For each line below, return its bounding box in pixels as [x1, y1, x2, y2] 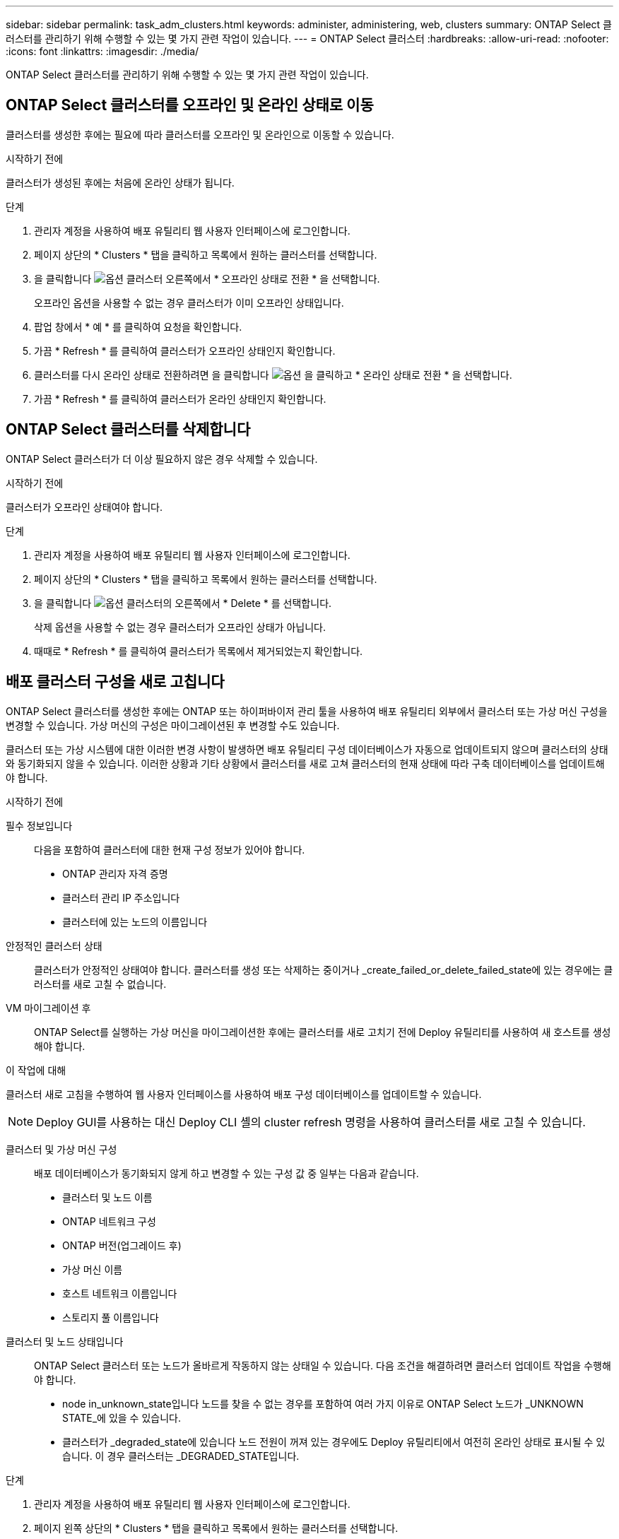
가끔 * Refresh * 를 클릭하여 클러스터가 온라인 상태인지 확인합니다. [34, 392, 326, 405]
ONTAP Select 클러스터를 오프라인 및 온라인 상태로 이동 [6, 96, 374, 114]
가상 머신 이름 [62, 1263, 123, 1275]
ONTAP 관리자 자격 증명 [62, 867, 168, 880]
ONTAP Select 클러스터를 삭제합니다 [6, 420, 251, 439]
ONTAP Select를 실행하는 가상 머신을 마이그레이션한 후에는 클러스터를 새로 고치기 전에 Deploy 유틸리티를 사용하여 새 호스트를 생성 [34, 1025, 611, 1038]
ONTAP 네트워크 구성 [62, 1215, 156, 1227]
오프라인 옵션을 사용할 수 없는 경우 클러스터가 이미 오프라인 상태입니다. [34, 296, 344, 309]
